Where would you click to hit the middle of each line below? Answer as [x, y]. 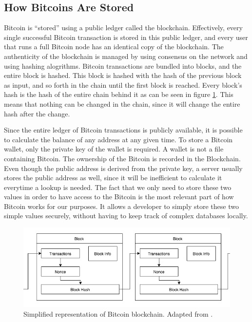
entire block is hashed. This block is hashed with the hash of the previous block [123, 75]
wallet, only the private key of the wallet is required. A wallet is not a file [114, 149]
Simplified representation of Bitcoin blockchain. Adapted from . [118, 313]
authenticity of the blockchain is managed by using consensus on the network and [126, 56]
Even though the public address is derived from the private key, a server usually [123, 168]
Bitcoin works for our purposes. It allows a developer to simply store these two [121, 206]
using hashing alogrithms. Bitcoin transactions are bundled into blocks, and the [123, 66]
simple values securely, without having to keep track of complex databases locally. [126, 216]
